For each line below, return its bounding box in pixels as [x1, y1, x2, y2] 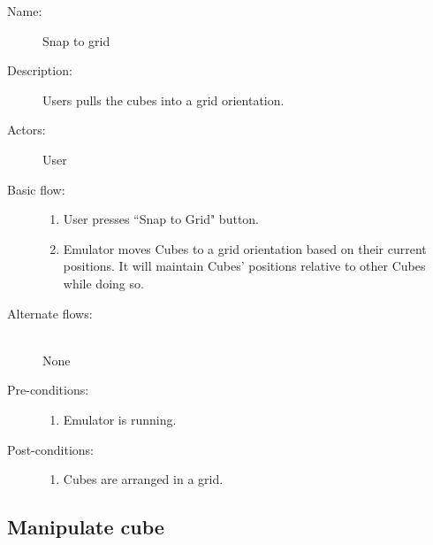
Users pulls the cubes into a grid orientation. [42, 90, 285, 109]
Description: [7, 61, 72, 80]
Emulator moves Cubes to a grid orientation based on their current [63, 239, 427, 257]
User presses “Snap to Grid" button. [63, 210, 260, 228]
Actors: [7, 120, 46, 139]
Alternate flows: [7, 303, 93, 322]
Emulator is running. [63, 410, 177, 428]
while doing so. [63, 273, 144, 292]
